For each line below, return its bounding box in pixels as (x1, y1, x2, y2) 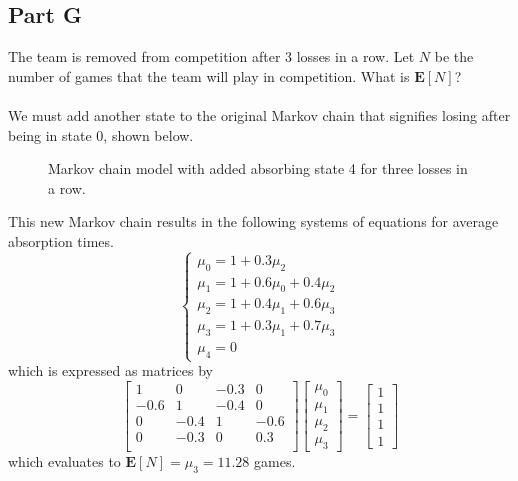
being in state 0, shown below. (8, 124, 194, 145)
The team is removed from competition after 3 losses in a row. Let (8, 46, 415, 67)
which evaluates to (8, 451, 121, 472)
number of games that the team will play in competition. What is (8, 65, 410, 86)
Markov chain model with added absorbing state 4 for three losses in (48, 158, 468, 179)
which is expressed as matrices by (8, 360, 213, 381)
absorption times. (8, 230, 114, 251)
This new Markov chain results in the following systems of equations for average (8, 211, 499, 232)
